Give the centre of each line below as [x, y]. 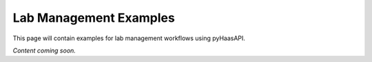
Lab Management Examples [94, 18]
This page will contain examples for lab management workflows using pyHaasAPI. [129, 38]
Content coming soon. [44, 50]
